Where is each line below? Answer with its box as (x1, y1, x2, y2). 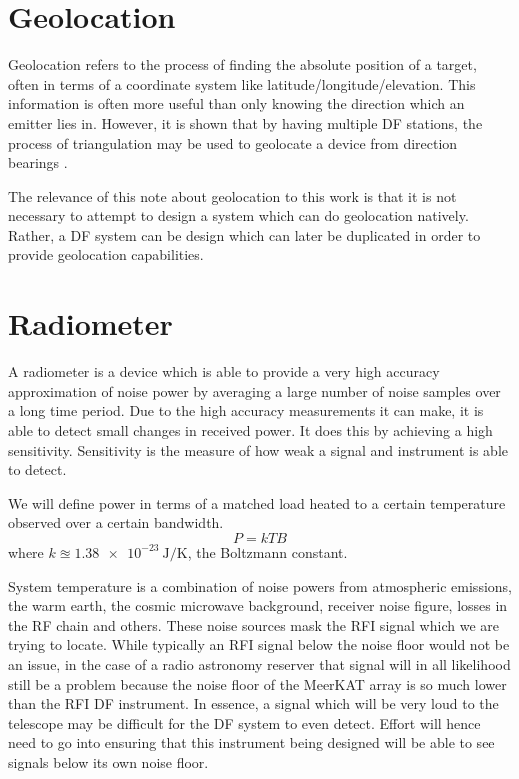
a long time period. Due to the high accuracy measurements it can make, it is (8, 400, 484, 421)
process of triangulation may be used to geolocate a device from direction (8, 132, 458, 153)
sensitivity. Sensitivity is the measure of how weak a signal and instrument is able (8, 439, 509, 460)
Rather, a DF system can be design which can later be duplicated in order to (8, 224, 481, 245)
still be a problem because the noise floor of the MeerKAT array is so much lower (8, 673, 507, 694)
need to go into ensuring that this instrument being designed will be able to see (8, 732, 495, 753)
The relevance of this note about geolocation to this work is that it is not (8, 185, 457, 206)
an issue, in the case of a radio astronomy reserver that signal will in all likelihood (8, 653, 511, 674)
